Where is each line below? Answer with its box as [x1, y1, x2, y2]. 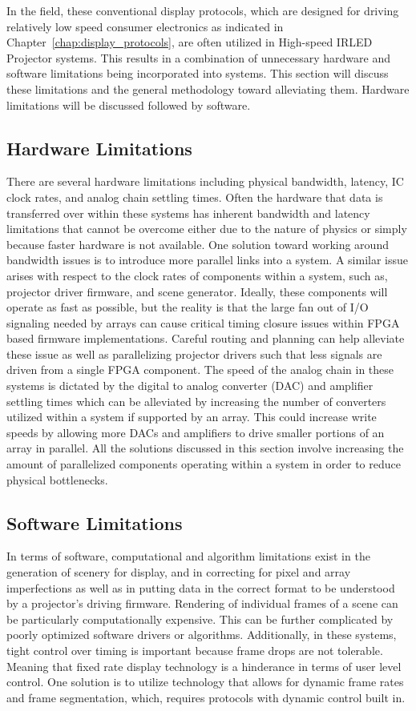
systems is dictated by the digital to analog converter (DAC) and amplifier [6, 377, 374, 394]
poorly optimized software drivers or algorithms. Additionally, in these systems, [6, 626, 397, 643]
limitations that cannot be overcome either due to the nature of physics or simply [6, 220, 407, 237]
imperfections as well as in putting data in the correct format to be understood [6, 579, 395, 596]
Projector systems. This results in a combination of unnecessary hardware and [6, 49, 390, 66]
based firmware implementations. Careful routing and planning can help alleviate [6, 330, 405, 347]
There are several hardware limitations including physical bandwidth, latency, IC [6, 173, 404, 190]
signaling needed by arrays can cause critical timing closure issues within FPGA [6, 314, 400, 331]
